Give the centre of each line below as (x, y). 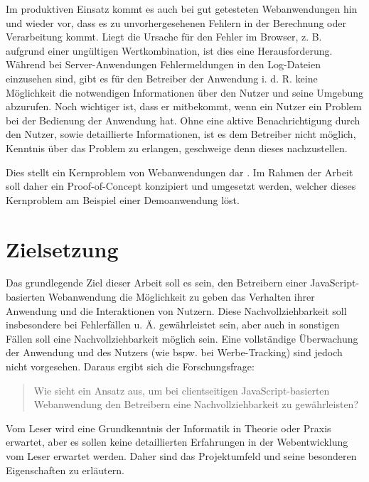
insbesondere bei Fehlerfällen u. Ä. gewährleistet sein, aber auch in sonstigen (173, 325)
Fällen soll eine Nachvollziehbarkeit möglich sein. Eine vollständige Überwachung (182, 338)
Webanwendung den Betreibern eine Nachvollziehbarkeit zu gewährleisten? (196, 404)
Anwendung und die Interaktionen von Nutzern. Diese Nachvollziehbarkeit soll (176, 310)
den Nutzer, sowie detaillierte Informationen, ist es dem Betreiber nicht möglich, (181, 134)
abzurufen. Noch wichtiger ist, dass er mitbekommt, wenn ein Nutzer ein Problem (184, 106)
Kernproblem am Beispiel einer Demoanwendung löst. (123, 199)
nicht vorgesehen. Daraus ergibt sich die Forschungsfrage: (130, 366)
